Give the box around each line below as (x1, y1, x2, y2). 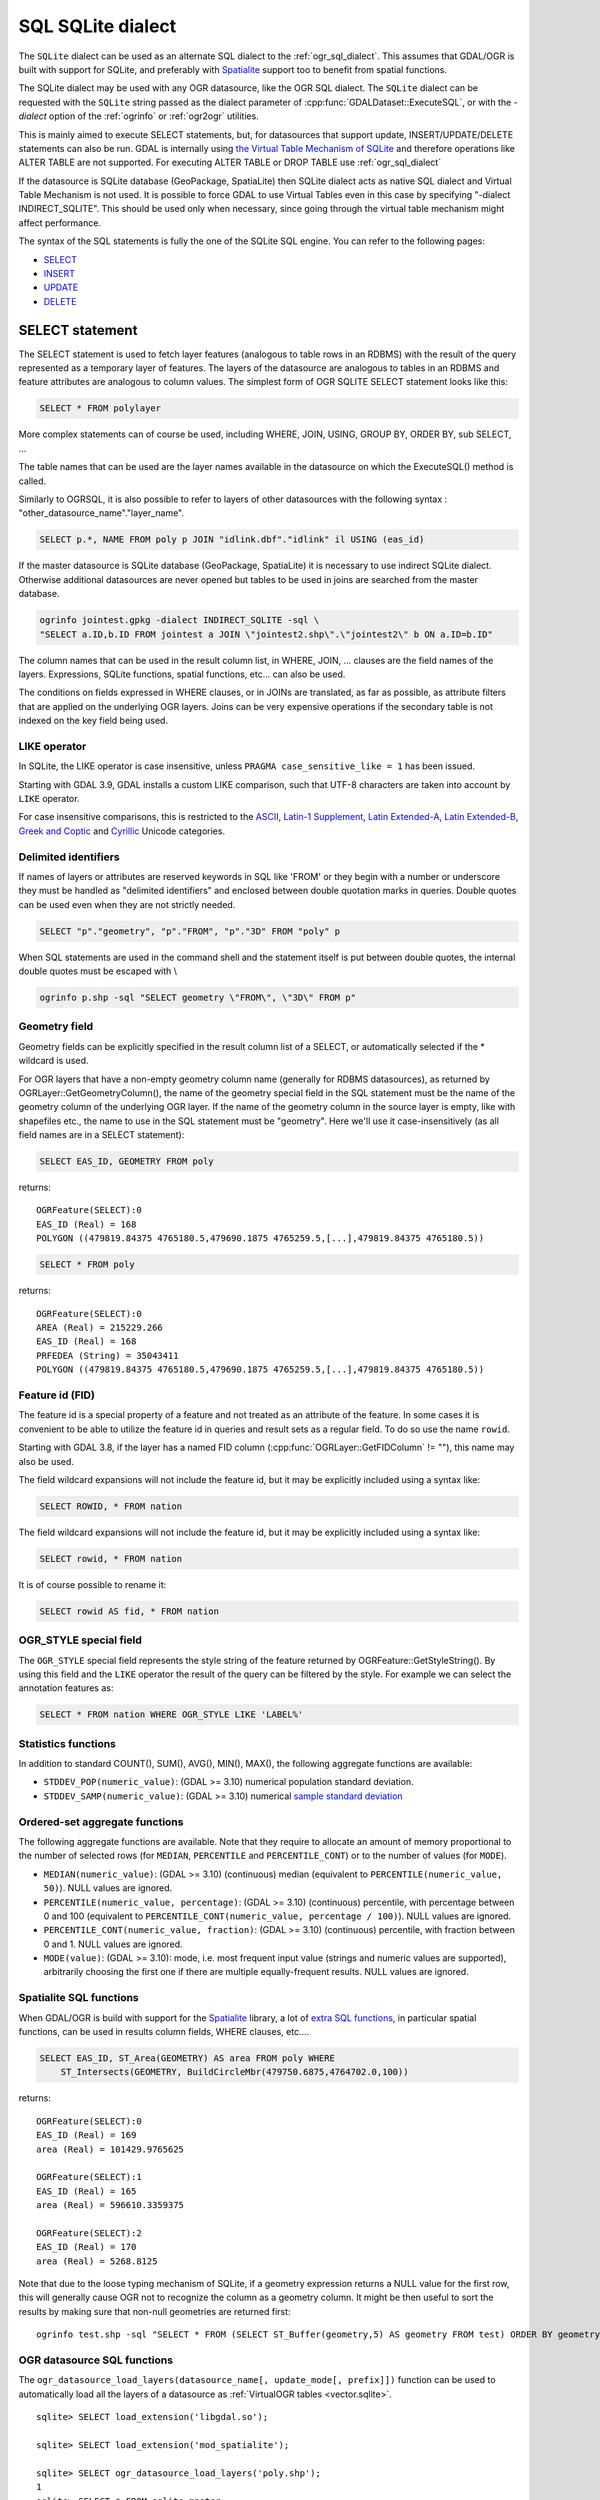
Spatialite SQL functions (18, 1991, 139, 2005)
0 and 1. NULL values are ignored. (43, 1938, 184, 1950)
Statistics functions (18, 1736, 117, 1750)
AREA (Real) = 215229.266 (36, 1322, 164, 1334)
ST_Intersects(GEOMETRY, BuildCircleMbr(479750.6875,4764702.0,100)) (60, 2066, 409, 2078)
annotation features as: (18, 1682, 114, 1694)
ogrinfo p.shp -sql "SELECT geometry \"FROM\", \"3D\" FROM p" (39, 992, 357, 1004)
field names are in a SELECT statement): (18, 1129, 185, 1141)
